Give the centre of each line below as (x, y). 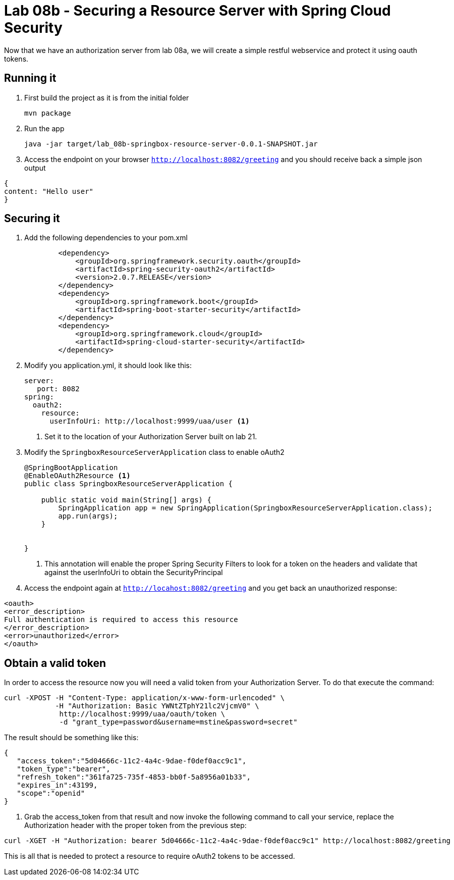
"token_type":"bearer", (64, 769)
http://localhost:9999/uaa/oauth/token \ (142, 714)
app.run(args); (88, 516)
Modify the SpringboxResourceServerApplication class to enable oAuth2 (154, 452)
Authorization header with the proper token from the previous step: (135, 825)
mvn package (48, 113)
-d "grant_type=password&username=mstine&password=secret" (178, 722)
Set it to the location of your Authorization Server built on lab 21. (151, 437)
